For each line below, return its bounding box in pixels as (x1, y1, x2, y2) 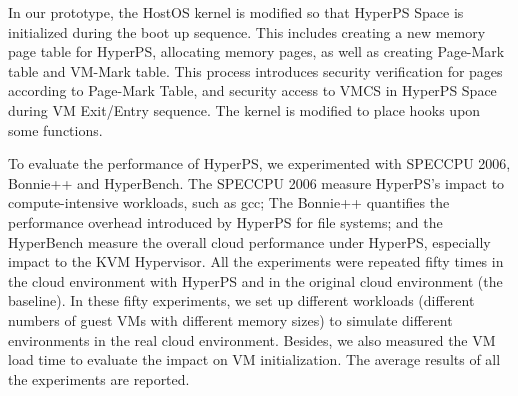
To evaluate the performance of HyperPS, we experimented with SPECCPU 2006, (8, 153, 511, 174)
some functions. (8, 119, 103, 140)
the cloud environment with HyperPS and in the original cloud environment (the (8, 270, 503, 291)
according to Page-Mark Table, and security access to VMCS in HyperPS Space (8, 80, 497, 101)
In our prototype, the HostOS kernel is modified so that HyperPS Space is (8, 2, 464, 22)
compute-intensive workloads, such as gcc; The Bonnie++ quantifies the (8, 192, 450, 213)
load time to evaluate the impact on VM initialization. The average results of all (8, 349, 501, 370)
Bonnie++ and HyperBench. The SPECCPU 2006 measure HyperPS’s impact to (8, 172, 505, 193)
